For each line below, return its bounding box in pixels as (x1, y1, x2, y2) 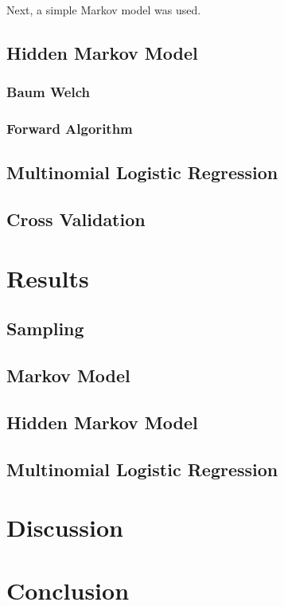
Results (6, 261, 89, 294)
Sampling (6, 316, 84, 341)
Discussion (6, 511, 123, 544)
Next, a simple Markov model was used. (6, 2, 201, 18)
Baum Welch (6, 82, 90, 102)
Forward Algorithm (6, 119, 133, 139)
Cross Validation (6, 207, 146, 232)
